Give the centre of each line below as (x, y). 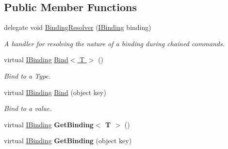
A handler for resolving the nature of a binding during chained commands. (114, 43)
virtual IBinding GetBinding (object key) (68, 141)
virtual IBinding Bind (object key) (55, 92)
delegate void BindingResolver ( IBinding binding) (78, 27)
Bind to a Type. (27, 75)
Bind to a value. (28, 108)
